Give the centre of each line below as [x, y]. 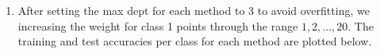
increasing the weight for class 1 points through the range [158, 25]
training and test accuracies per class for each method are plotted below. [195, 41]
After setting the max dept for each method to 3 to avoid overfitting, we [194, 10]
